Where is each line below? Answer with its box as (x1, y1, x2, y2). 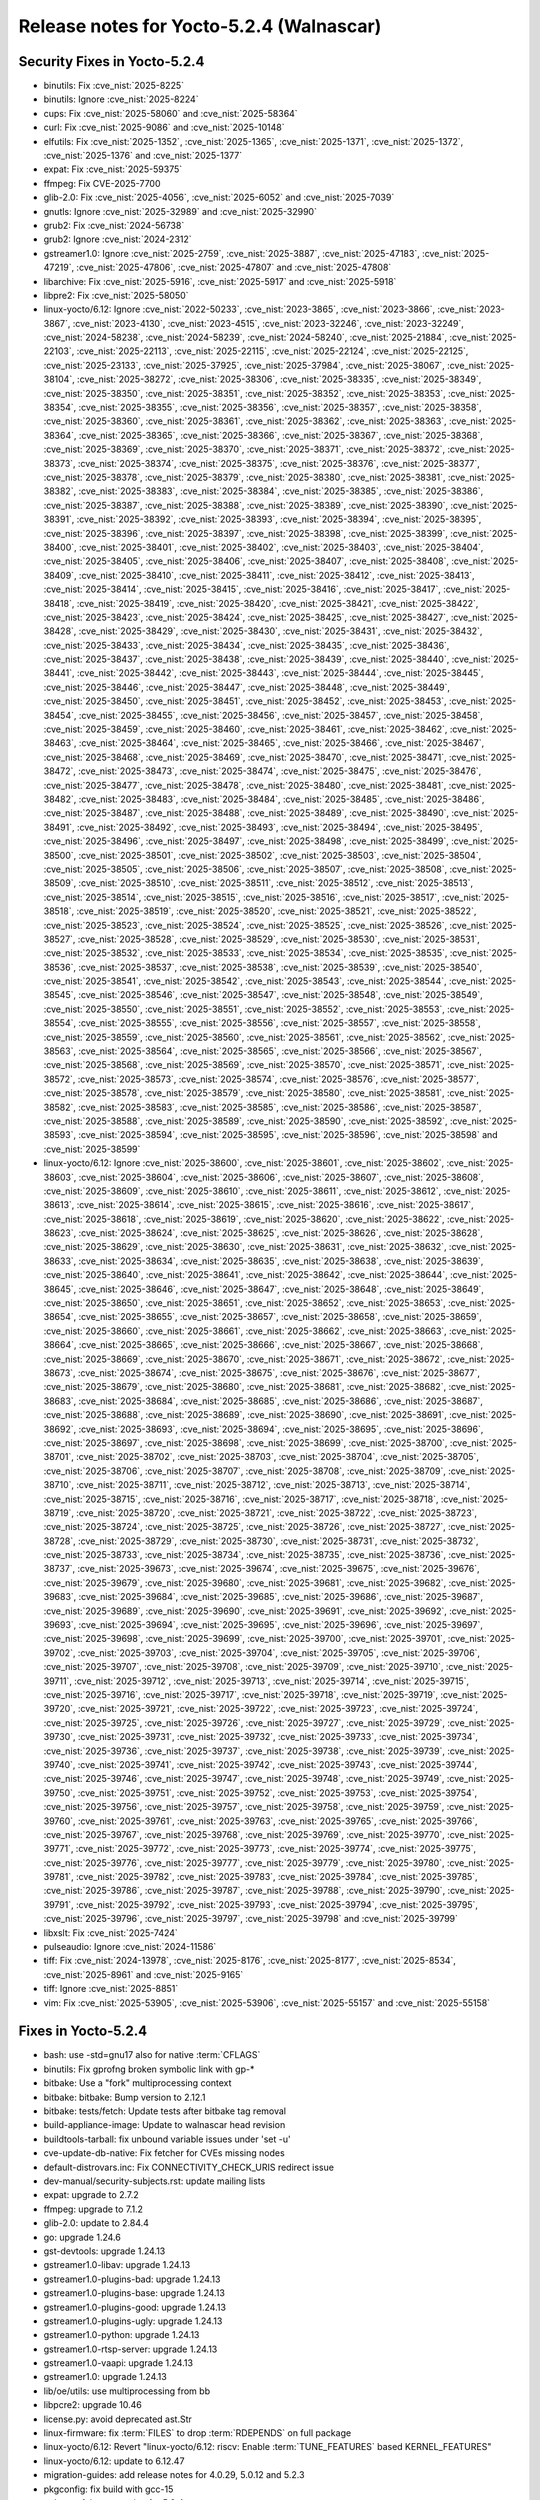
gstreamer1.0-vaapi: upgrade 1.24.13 (43, 2357, 194, 2369)
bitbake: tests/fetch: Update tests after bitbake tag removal (43, 2105, 287, 2117)
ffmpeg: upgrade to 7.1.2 (43, 2203, 144, 2215)
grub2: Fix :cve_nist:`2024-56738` (43, 219, 185, 231)
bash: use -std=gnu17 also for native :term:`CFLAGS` (43, 2049, 261, 2061)
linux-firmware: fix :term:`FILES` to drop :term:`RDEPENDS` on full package (43, 2427, 352, 2439)
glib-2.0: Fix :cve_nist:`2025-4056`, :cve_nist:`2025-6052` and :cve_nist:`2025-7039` (43, 191, 395, 204)
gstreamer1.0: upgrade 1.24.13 (43, 2371, 167, 2383)
